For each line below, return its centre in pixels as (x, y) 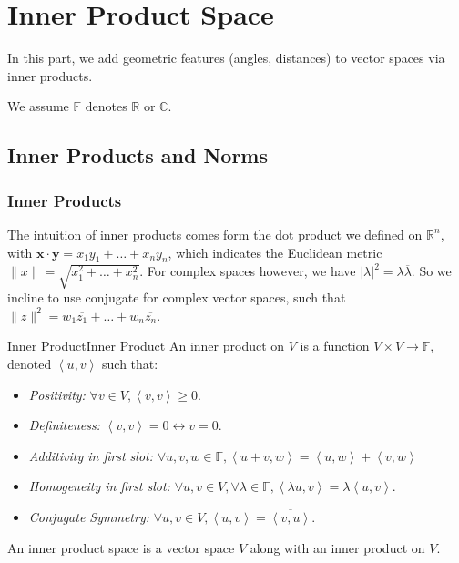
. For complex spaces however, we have (248, 271)
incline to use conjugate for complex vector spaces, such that (177, 297)
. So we (431, 271)
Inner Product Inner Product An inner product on (146, 346)
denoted (30, 364)
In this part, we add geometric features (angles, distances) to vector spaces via (226, 58)
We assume (38, 106)
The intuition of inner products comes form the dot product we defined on (215, 234)
